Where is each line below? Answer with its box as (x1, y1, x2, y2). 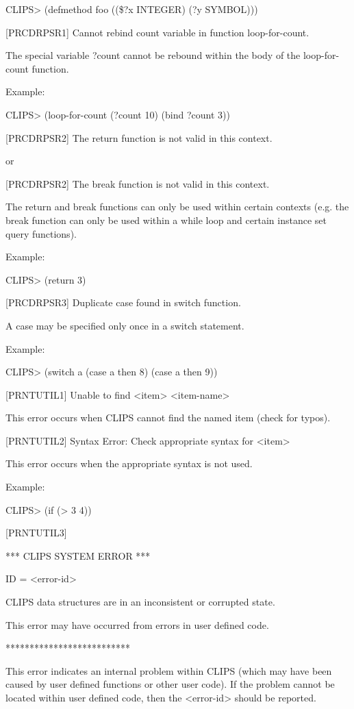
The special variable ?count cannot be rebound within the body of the (5, 48, 301, 62)
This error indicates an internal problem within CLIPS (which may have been (5, 663, 332, 677)
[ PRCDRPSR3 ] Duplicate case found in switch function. (5, 295, 241, 310)
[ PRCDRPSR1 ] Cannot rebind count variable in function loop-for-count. (5, 25, 309, 39)
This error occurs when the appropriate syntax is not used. (5, 456, 253, 471)
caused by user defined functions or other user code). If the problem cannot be (5, 677, 335, 691)
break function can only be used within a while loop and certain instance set (5, 212, 327, 227)
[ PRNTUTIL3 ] (5, 525, 67, 540)
